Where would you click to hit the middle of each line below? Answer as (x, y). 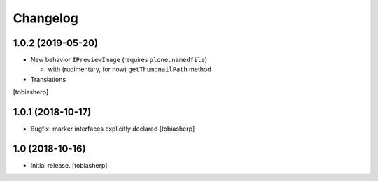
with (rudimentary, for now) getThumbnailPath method (129, 69)
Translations (48, 79)
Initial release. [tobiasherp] (69, 166)
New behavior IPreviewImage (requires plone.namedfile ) (119, 60)
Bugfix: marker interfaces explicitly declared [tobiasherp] (113, 129)
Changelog (45, 18)
